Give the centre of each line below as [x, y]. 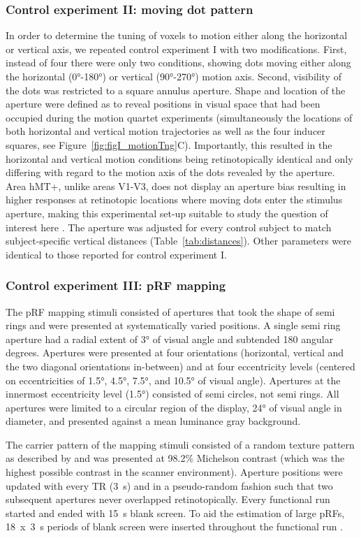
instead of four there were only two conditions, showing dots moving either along [178, 63]
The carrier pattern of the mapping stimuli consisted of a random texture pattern [180, 444]
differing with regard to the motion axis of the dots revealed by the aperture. [170, 172]
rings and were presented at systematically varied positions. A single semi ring [173, 325]
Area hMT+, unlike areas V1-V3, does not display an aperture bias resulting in [176, 186]
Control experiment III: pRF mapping [116, 285]
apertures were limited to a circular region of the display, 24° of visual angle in [174, 407]
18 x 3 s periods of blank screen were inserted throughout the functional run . [175, 526]
